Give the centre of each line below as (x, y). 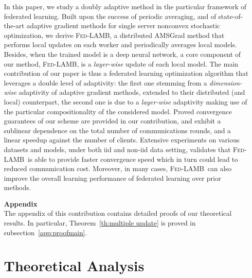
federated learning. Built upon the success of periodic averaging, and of (110, 16)
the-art (14, 26)
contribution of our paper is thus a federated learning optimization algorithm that (126, 73)
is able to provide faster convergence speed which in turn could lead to (133, 159)
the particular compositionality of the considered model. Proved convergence (118, 111)
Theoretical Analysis (74, 266)
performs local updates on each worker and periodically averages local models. (120, 44)
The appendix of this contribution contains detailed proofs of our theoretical (118, 213)
